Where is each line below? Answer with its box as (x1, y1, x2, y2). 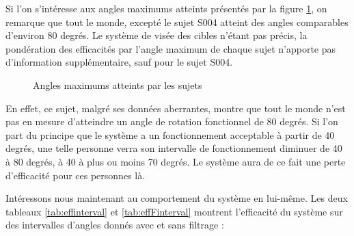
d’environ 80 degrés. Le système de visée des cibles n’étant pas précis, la (5, 28, 308, 42)
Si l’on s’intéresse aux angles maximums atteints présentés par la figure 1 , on (5, 1, 327, 15)
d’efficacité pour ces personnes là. (5, 168, 146, 182)
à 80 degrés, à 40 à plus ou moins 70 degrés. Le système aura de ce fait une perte (5, 154, 346, 168)
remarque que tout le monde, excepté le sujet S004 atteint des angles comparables (5, 14, 349, 29)
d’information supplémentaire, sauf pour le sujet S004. (5, 55, 233, 69)
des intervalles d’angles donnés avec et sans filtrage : (5, 218, 224, 232)
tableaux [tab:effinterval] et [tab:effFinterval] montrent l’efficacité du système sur (5, 204, 343, 218)
